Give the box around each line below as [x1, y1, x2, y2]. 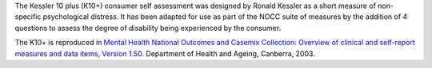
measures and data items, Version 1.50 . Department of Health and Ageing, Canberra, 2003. [14, 48, 315, 59]
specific [14, 12, 42, 21]
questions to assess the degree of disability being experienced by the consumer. [14, 23, 282, 32]
